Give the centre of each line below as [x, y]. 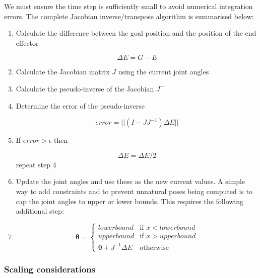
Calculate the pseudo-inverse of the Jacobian [85, 88]
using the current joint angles [164, 72]
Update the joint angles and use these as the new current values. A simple [131, 181]
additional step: [40, 211]
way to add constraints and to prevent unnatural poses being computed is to [134, 191]
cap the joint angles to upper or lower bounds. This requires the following [130, 201]
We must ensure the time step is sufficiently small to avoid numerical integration [128, 6]
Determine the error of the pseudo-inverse [80, 105]
